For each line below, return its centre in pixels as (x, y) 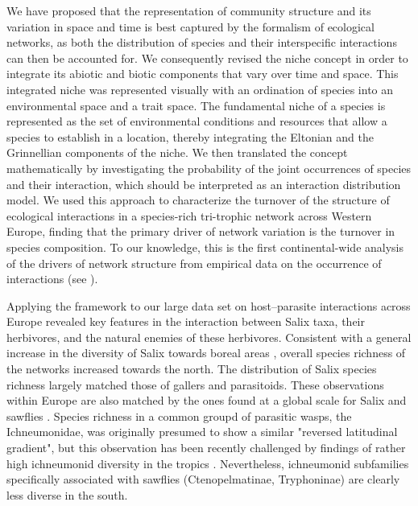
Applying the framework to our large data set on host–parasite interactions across (209, 305)
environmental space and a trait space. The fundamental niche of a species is (196, 105)
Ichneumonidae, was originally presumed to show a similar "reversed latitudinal (202, 432)
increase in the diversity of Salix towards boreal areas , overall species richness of (206, 353)
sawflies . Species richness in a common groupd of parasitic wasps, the (179, 415)
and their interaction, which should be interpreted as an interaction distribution (204, 184)
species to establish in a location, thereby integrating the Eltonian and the (190, 136)
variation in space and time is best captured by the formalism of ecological (190, 26)
